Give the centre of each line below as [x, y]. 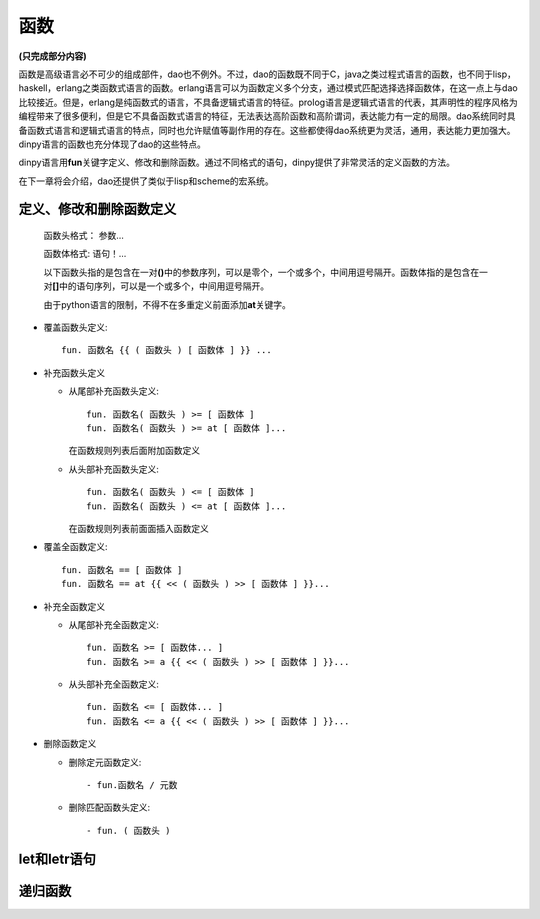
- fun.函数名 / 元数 [132, 785]
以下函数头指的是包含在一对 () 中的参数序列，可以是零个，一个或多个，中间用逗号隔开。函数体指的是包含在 [261, 272]
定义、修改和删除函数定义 [97, 209]
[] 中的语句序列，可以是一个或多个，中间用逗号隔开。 [161, 286]
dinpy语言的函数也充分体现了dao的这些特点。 [112, 144]
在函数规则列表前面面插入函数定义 [138, 528]
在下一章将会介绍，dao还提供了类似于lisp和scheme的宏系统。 [146, 181]
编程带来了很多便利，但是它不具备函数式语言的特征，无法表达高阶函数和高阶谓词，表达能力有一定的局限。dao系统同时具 [267, 116]
